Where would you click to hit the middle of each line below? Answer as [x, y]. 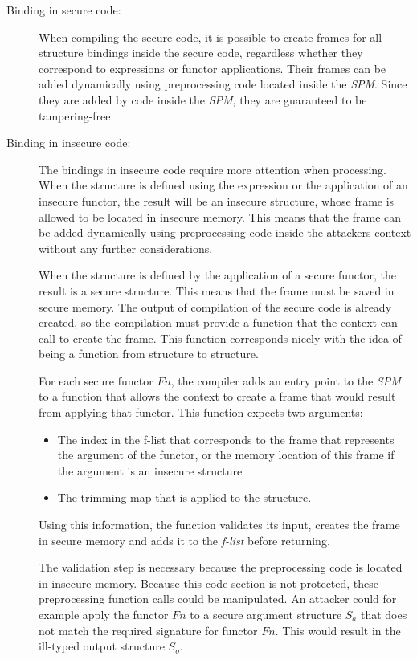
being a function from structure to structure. [149, 354]
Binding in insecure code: [69, 143]
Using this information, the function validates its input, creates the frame [219, 525]
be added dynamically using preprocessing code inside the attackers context [225, 232]
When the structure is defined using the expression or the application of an [223, 185]
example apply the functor [104, 614]
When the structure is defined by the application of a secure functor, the [217, 275]
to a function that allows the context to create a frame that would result [217, 396]
